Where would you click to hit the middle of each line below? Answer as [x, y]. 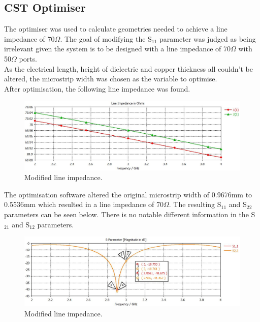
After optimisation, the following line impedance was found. [97, 88]
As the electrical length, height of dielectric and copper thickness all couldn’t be [128, 68]
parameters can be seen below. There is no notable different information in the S [130, 214]
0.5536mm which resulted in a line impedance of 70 [84, 204]
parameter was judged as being [208, 38]
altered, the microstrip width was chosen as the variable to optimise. [111, 79]
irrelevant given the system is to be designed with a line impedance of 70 [118, 49]
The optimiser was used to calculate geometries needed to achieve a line [116, 29]
